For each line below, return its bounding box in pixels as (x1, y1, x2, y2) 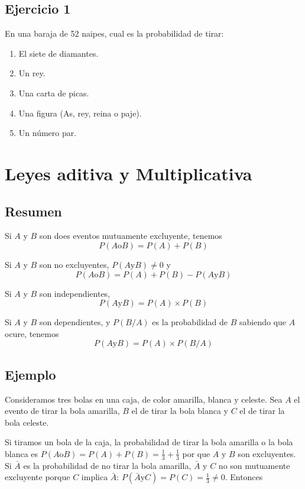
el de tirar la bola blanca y (131, 404, 228, 417)
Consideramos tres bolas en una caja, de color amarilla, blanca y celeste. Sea (5, 393, 283, 405)
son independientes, (39, 287, 111, 299)
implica (81, 471, 108, 483)
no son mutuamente (218, 459, 290, 471)
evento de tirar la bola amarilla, (5, 404, 120, 417)
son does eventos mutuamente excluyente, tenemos (39, 229, 222, 242)
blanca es (5, 447, 38, 459)
